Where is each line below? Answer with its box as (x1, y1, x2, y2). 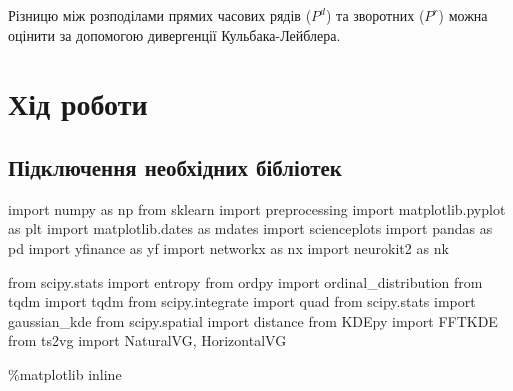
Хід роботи (8, 83, 148, 124)
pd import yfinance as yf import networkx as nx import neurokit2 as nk (8, 237, 449, 258)
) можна (438, 5, 488, 25)
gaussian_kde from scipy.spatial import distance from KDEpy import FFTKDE (8, 310, 498, 331)
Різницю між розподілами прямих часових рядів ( (8, 5, 312, 25)
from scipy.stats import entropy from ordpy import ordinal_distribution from (8, 271, 483, 292)
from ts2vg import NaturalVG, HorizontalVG (8, 330, 287, 351)
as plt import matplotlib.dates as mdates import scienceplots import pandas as (8, 218, 493, 239)
